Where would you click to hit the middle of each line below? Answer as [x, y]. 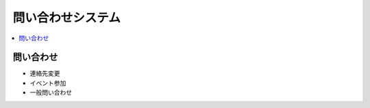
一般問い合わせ [51, 92]
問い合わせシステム [67, 18]
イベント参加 [48, 83]
